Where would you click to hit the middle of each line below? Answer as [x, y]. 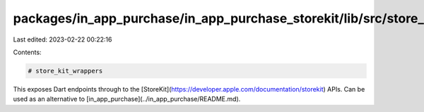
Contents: [27, 52]
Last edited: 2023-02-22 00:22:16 [63, 39]
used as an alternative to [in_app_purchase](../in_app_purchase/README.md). [127, 99]
